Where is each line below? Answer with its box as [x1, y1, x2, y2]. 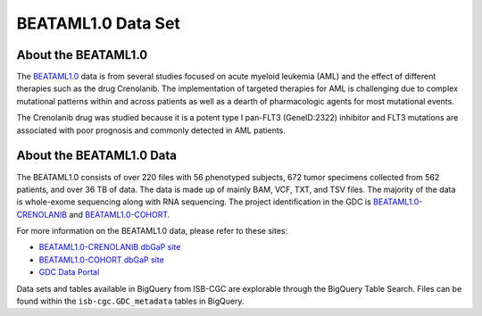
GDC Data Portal [38, 267, 100, 278]
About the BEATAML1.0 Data [16, 148, 178, 163]
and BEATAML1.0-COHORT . [68, 209, 170, 220]
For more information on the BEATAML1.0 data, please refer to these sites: [16, 226, 288, 237]
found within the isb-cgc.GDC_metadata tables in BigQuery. [16, 295, 245, 307]
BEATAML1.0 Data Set [16, 13, 180, 33]
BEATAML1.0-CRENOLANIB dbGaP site [38, 242, 181, 253]
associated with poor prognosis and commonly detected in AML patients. [16, 125, 286, 136]
